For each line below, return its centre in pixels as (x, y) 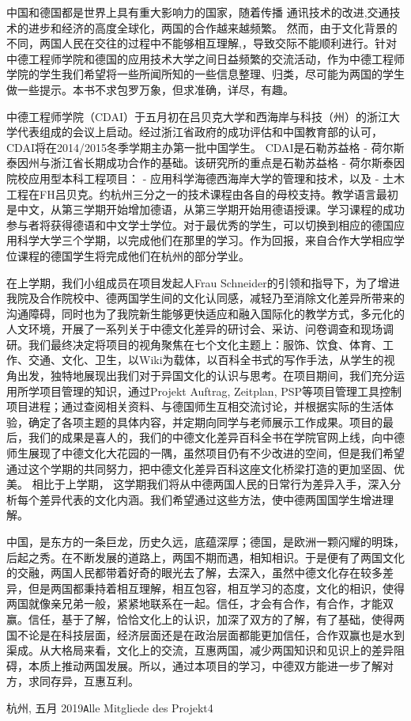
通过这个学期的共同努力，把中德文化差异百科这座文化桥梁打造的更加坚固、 (200, 468)
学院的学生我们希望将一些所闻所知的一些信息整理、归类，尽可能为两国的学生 (205, 74)
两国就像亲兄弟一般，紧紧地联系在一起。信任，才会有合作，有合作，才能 (194, 603)
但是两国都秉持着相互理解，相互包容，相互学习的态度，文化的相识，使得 (216, 588)
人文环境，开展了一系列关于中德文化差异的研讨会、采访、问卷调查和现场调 (200, 329)
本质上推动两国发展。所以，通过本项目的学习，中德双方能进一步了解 (205, 665)
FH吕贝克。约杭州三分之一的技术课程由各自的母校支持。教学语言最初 (219, 194)
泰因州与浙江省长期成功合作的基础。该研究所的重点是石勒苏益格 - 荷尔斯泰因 (205, 163)
